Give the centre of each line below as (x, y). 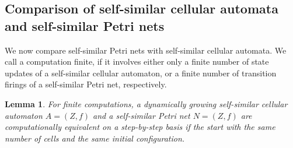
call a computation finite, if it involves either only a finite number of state (137, 61)
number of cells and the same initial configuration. (95, 138)
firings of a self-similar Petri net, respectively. (86, 84)
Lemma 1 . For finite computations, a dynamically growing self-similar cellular (146, 103)
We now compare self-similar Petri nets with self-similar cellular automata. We (146, 50)
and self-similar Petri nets (85, 25)
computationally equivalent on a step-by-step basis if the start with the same (140, 127)
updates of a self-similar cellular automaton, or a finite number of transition (141, 73)
